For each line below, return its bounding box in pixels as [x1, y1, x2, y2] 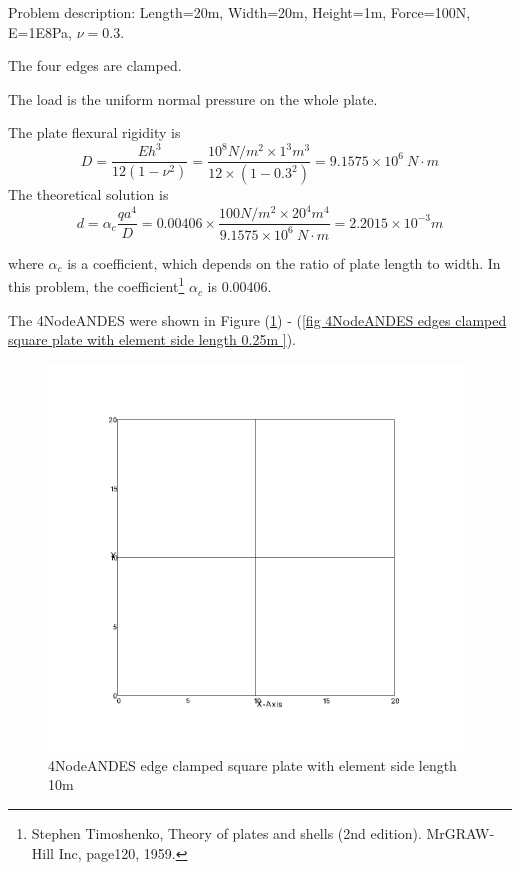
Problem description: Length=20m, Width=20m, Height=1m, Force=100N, [8, 2, 471, 22]
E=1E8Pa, [8, 21, 72, 42]
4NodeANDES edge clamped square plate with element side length [48, 754, 457, 775]
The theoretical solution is [8, 184, 169, 205]
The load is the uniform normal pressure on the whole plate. [8, 88, 378, 109]
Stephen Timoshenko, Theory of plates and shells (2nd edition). [31, 823, 422, 843]
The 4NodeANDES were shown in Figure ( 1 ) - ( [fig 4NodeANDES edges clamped [8, 309, 507, 330]
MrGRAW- [426, 823, 495, 843]
